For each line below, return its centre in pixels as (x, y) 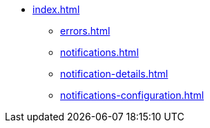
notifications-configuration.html (132, 95)
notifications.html (99, 52)
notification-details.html (114, 74)
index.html (56, 9)
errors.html (85, 31)
